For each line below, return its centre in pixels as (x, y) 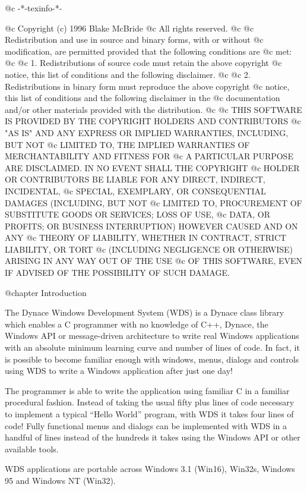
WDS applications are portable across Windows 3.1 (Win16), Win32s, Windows (150, 469)
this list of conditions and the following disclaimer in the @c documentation (143, 98)
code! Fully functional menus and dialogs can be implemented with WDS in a (146, 425)
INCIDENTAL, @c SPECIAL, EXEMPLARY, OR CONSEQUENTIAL (135, 191)
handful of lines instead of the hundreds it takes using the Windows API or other (153, 437)
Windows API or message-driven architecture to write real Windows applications (152, 336)
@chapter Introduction (46, 292)
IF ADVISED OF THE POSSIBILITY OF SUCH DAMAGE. (117, 273)
